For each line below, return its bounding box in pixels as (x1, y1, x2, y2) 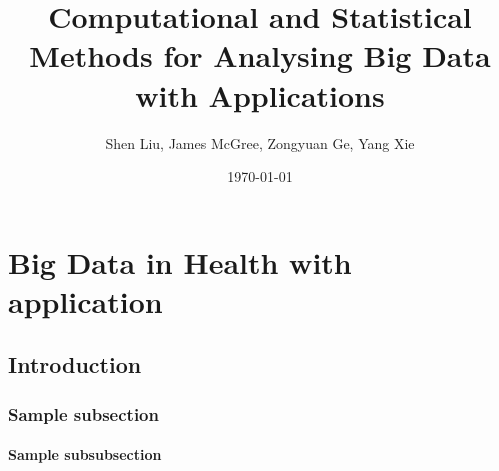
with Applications (135, 74, 385, 115)
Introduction (8, 349, 142, 380)
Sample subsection (8, 401, 159, 426)
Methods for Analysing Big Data (29, 35, 491, 76)
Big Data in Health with (8, 241, 352, 282)
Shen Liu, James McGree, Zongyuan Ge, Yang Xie (105, 132, 415, 153)
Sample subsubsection (8, 444, 162, 465)
